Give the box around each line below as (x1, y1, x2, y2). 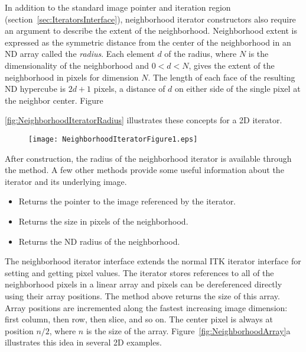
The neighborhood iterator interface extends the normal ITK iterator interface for (5, 255, 301, 267)
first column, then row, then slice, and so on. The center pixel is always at (5, 313, 273, 325)
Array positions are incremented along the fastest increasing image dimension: (5, 301, 288, 313)
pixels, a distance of (93, 82, 165, 95)
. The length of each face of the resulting (148, 71, 295, 83)
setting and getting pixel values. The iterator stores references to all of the (5, 266, 274, 279)
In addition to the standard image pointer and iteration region (5, 1, 231, 13)
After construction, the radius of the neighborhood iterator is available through (5, 152, 292, 164)
